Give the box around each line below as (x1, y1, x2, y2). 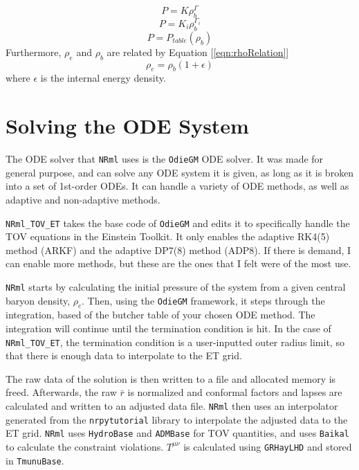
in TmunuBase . (6, 453, 64, 467)
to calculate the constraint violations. (6, 439, 164, 453)
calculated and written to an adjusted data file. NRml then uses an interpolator (6, 399, 338, 413)
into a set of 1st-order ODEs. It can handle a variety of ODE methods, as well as (6, 179, 349, 193)
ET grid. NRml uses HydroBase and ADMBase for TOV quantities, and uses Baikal (6, 426, 349, 440)
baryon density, (6, 293, 71, 307)
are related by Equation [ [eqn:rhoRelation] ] (107, 44, 289, 59)
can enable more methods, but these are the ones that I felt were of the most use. (6, 256, 351, 271)
